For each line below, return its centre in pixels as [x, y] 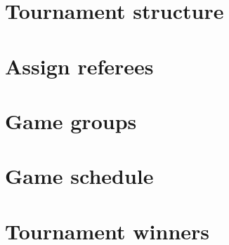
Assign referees [79, 66]
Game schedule [79, 176]
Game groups [71, 120]
